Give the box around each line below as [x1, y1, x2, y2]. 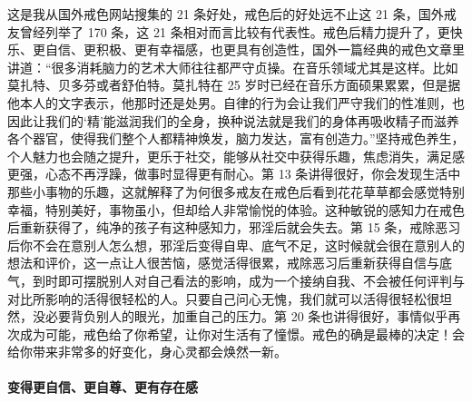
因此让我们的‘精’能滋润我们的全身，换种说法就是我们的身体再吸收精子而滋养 [7, 111, 459, 130]
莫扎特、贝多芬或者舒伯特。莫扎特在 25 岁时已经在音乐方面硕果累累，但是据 [7, 75, 461, 94]
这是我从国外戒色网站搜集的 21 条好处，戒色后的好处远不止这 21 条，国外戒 [7, 5, 457, 23]
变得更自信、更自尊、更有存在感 [7, 377, 198, 397]
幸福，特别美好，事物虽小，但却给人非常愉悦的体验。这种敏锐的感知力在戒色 [7, 200, 465, 219]
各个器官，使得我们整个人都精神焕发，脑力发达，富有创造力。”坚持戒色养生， [7, 129, 465, 148]
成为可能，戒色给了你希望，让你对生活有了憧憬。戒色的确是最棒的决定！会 [19, 324, 465, 343]
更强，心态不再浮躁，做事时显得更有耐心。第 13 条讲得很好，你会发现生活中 [7, 164, 461, 183]
